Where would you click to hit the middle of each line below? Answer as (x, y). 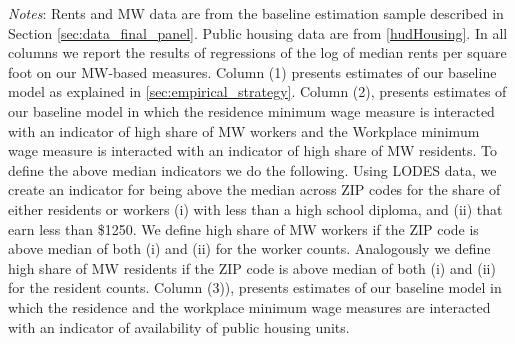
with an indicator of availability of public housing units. (179, 326)
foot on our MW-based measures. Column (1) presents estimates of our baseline (252, 71)
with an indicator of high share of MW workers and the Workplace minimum (244, 130)
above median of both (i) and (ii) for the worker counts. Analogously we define (249, 248)
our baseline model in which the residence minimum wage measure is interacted (251, 110)
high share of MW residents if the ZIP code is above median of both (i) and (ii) (252, 267)
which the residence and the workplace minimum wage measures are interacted (249, 306)
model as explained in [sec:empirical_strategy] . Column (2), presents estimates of (257, 91)
